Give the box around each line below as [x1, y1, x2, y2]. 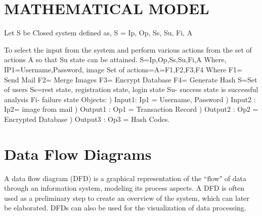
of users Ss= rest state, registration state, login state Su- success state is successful [4, 84, 258, 95]
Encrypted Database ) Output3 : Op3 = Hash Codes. [4, 113, 170, 124]
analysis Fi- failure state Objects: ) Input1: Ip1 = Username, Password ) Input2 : [4, 94, 256, 104]
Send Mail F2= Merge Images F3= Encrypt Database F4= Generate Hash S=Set [4, 74, 257, 84]
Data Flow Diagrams [4, 143, 152, 164]
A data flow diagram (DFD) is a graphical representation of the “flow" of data [4, 172, 247, 183]
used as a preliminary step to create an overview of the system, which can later [4, 192, 250, 203]
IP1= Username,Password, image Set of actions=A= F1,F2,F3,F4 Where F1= [4, 64, 242, 74]
